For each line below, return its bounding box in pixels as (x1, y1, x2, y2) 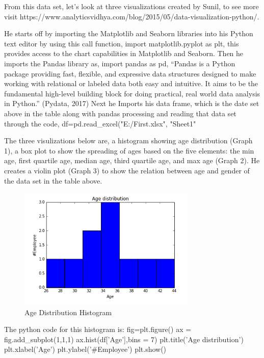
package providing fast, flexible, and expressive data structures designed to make (4, 68, 256, 79)
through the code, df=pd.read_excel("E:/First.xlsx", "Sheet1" (4, 118, 196, 129)
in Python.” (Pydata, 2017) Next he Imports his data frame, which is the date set (4, 98, 259, 109)
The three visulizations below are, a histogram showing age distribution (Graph (4, 135, 253, 146)
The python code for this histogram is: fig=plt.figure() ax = (4, 324, 192, 335)
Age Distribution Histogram (24, 306, 112, 317)
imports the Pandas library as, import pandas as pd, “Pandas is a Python (4, 58, 235, 68)
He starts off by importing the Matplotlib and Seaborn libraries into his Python (4, 28, 253, 39)
